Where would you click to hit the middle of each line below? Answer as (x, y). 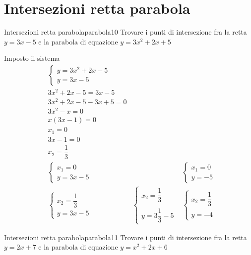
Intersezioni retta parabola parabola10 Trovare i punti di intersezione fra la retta (125, 32)
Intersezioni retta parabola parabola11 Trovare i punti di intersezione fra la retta (125, 237)
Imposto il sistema (32, 58)
